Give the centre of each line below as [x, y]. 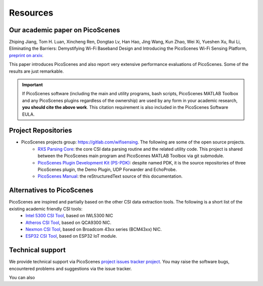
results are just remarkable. [37, 71]
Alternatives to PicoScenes [51, 190]
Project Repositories [41, 131]
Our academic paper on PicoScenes [65, 30]
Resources [31, 13]
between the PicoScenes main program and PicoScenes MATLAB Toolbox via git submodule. [131, 156]
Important [33, 85]
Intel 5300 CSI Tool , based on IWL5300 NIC [69, 216]
